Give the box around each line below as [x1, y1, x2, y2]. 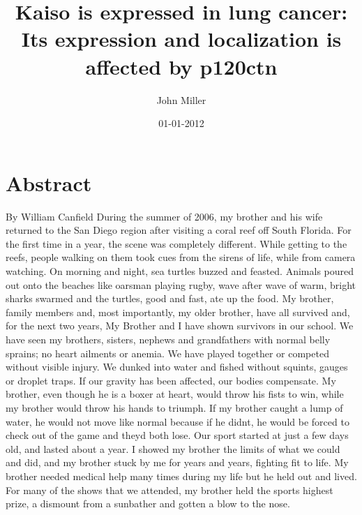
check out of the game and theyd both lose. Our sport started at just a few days [6, 428, 349, 442]
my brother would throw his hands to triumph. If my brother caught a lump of [6, 400, 343, 415]
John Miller [156, 92, 206, 107]
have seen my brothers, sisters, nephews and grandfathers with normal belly [6, 331, 331, 346]
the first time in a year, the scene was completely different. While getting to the [6, 236, 347, 251]
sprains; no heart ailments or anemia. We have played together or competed [6, 345, 329, 360]
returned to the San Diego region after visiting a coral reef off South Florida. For [6, 223, 352, 237]
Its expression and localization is [21, 24, 342, 53]
